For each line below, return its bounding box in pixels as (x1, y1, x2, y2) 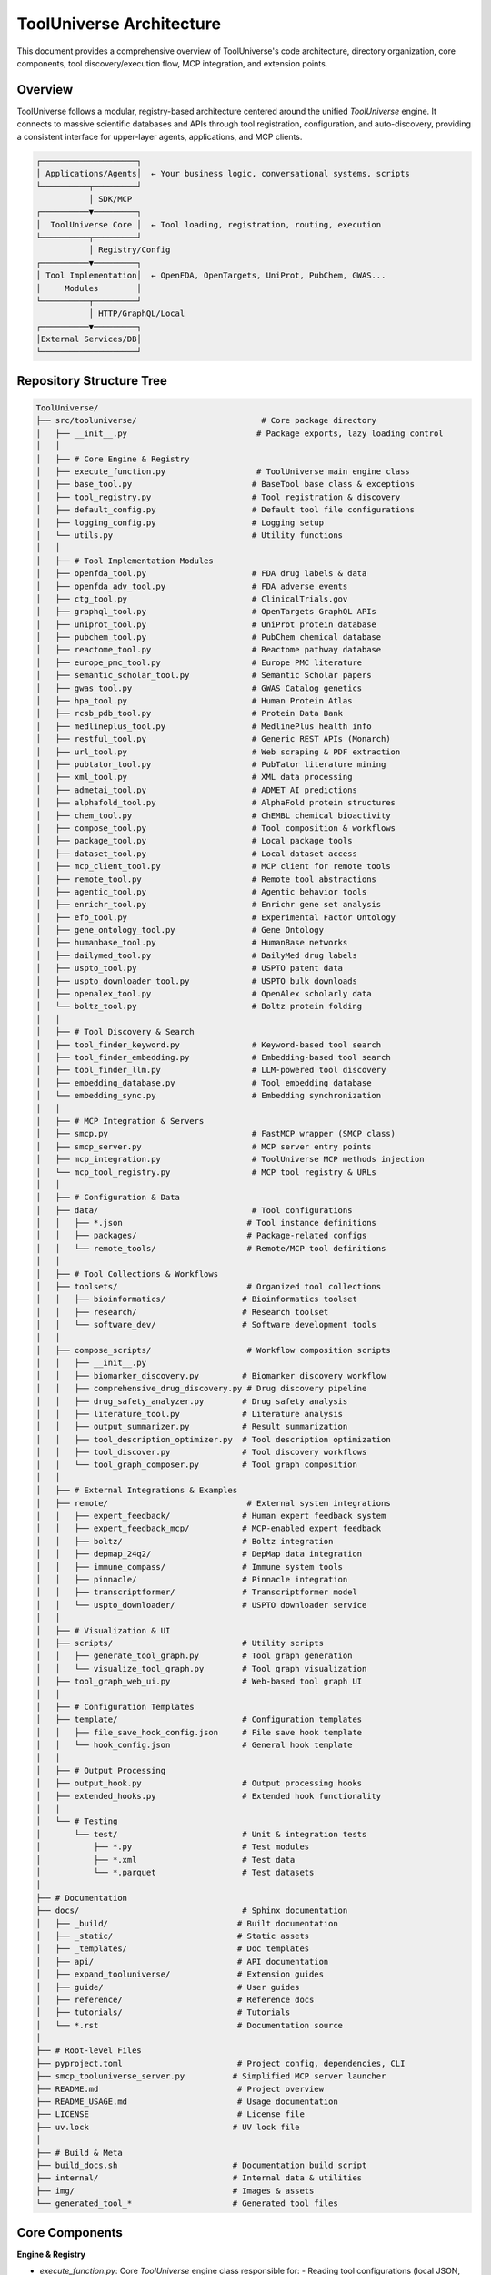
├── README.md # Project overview (35, 2084, 325, 2094)
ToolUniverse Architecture (16, 14, 222, 34)
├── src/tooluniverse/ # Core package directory (35, 415, 377, 426)
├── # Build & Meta (35, 2148, 123, 2158)
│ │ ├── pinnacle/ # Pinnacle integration (35, 1574, 348, 1584)
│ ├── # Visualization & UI (35, 1625, 171, 1635)
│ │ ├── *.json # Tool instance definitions (35, 1218, 377, 1228)
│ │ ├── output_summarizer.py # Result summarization (35, 1421, 348, 1432)
